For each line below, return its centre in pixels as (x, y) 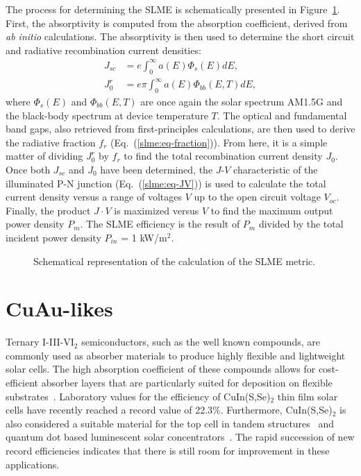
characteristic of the (276, 169)
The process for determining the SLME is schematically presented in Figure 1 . (173, 9)
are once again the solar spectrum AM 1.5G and (242, 102)
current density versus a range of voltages (94, 197)
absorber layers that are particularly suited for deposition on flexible (187, 383)
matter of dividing (44, 156)
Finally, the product (48, 210)
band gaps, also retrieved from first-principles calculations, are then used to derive (180, 129)
